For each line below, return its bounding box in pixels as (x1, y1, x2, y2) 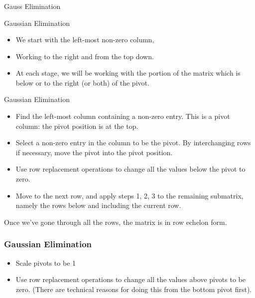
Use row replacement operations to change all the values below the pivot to (15, 164, 246, 174)
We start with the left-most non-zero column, (15, 34, 154, 45)
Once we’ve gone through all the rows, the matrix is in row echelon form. (4, 216, 227, 227)
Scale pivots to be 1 (15, 257, 76, 268)
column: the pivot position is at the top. (15, 120, 138, 131)
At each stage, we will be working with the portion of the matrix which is (15, 68, 241, 78)
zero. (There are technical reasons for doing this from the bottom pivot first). (15, 284, 252, 294)
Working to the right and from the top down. (15, 51, 154, 61)
